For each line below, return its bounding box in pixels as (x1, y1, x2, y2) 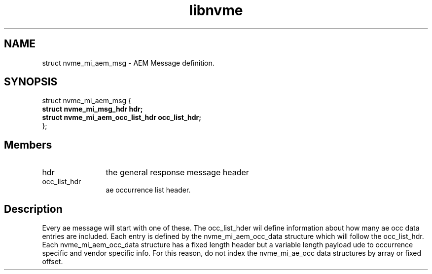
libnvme (189, 2, 243, 19)
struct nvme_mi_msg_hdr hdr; (42, 105, 143, 114)
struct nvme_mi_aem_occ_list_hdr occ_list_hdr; (42, 113, 202, 122)
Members (4, 138, 52, 151)
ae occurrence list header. (106, 186, 191, 195)
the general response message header (106, 167, 249, 178)
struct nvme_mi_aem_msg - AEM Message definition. (42, 58, 215, 67)
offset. (42, 257, 63, 266)
